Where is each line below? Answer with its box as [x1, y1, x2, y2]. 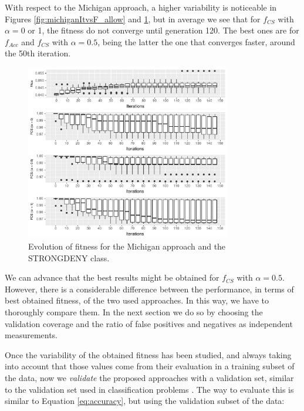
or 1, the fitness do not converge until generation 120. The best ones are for [28, 24, 299, 36]
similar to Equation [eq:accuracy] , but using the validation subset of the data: [5, 395, 285, 407]
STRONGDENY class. [28, 251, 110, 264]
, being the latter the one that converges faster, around [97, 35, 295, 48]
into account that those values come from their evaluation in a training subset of [5, 360, 295, 372]
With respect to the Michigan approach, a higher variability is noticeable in [5, 1, 277, 13]
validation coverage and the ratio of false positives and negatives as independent [5, 317, 293, 329]
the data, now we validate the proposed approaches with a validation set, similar [5, 371, 294, 383]
